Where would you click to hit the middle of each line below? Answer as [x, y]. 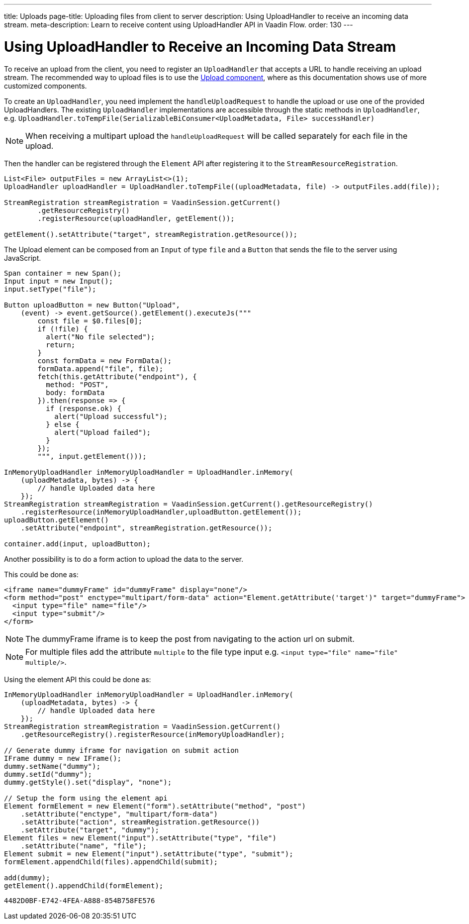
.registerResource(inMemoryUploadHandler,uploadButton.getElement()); [161, 512]
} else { [63, 424]
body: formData [75, 392]
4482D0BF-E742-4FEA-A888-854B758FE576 [80, 900]
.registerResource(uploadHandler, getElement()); [136, 218]
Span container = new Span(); [63, 273]
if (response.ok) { [84, 408]
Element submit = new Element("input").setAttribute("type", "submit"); [149, 854]
